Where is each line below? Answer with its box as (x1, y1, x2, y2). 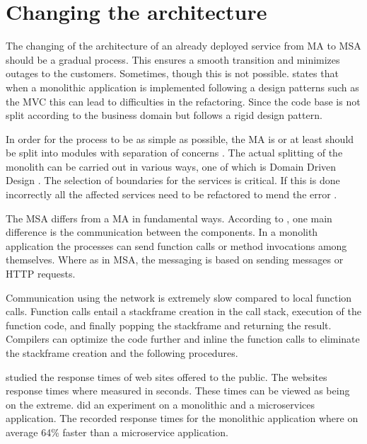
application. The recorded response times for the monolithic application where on (6, 411, 359, 426)
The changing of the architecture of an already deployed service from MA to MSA (6, 38, 361, 53)
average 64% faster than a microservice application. (6, 424, 228, 439)
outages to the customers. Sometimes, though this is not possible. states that (6, 66, 339, 81)
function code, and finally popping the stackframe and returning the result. (6, 317, 332, 332)
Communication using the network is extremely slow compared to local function (6, 290, 352, 304)
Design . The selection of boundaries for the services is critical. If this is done (6, 173, 340, 188)
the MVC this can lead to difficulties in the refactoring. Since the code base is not (6, 93, 361, 108)
